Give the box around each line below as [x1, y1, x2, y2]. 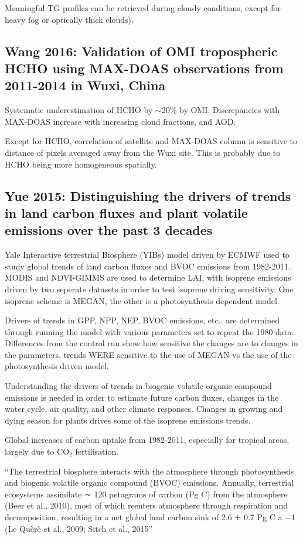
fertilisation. [75, 445, 119, 458]
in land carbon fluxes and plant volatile [5, 203, 248, 221]
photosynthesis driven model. [5, 360, 110, 372]
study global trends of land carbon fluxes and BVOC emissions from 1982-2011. [5, 260, 291, 272]
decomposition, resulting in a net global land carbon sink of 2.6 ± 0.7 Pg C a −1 [5, 511, 295, 523]
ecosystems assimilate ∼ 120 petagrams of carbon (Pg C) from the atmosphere [5, 487, 288, 500]
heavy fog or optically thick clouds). [5, 13, 134, 25]
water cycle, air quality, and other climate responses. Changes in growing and [5, 402, 283, 415]
